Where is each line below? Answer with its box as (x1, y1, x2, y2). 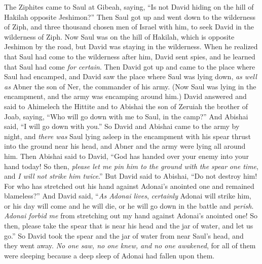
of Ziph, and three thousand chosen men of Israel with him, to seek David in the (4, 21, 254, 32)
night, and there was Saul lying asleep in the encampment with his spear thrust (4, 130, 251, 141)
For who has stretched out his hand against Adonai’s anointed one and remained (4, 180, 254, 191)
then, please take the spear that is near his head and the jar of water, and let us (4, 220, 253, 231)
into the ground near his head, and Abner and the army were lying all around (4, 141, 246, 151)
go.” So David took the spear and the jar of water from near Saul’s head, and (4, 230, 244, 241)
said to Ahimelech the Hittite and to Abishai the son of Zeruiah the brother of (4, 101, 248, 111)
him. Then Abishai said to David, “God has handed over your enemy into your (4, 150, 249, 161)
